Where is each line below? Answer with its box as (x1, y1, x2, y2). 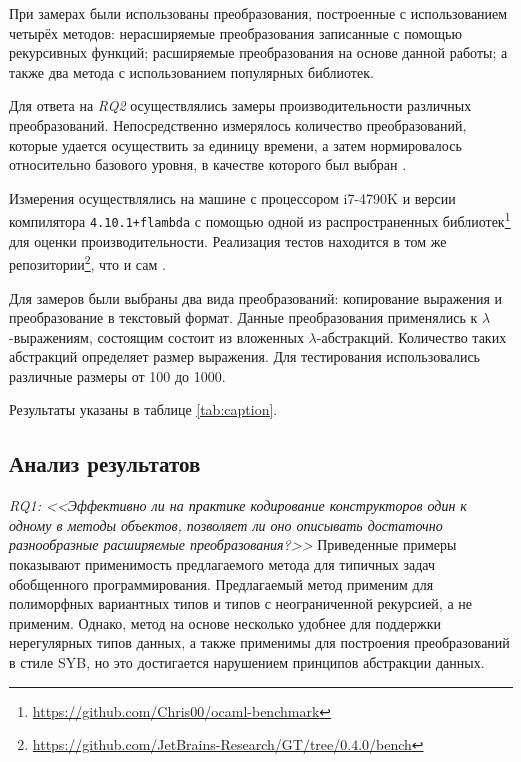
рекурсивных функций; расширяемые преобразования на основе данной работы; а (9, 42, 508, 63)
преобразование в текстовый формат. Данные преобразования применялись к (9, 307, 478, 328)
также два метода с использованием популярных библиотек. (9, 61, 374, 82)
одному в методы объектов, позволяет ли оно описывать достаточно (9, 514, 443, 535)
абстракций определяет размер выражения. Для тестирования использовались (9, 346, 481, 367)
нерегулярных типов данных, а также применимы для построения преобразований (9, 632, 510, 653)
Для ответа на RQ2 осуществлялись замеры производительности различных (9, 95, 472, 116)
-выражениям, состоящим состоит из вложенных (9, 326, 304, 347)
